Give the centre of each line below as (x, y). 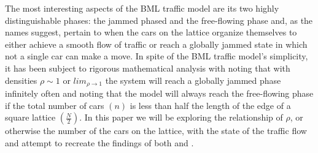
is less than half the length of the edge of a (210, 105)
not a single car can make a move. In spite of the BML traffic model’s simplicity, (157, 56)
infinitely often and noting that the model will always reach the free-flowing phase (159, 93)
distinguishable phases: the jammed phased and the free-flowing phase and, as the (159, 20)
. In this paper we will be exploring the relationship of (181, 117)
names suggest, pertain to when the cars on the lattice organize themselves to (151, 32)
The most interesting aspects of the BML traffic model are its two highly (142, 8)
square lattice (30, 117)
